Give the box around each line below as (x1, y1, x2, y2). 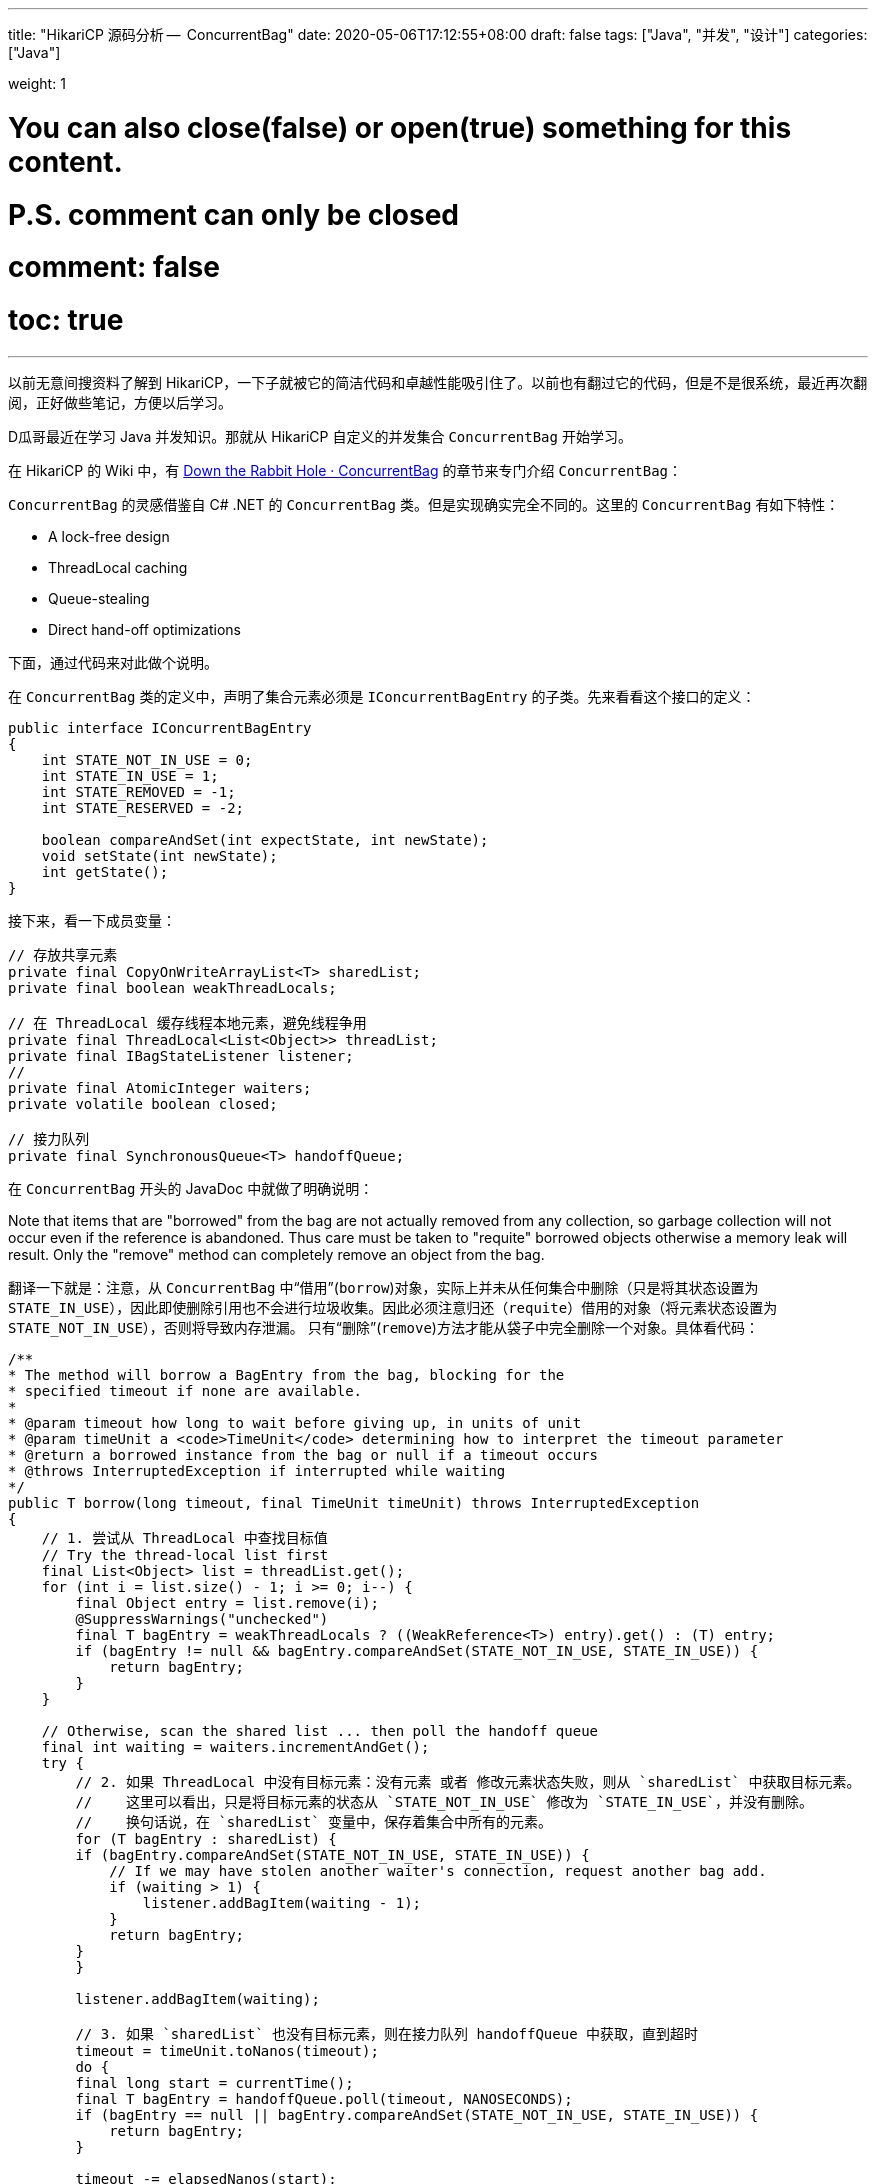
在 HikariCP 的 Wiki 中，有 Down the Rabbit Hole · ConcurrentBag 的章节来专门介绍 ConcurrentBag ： (8, 461, 683, 479)
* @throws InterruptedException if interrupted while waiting (8, 1462, 506, 1479)
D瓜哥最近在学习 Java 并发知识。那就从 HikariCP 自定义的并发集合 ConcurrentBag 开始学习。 (8, 427, 632, 445)
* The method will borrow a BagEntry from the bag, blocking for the (8, 1366, 565, 1383)
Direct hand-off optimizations (48, 620, 241, 638)
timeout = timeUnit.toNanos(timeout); (75, 2042, 379, 2059)
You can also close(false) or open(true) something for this (8, 110, 792, 145)
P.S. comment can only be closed (8, 197, 459, 232)
